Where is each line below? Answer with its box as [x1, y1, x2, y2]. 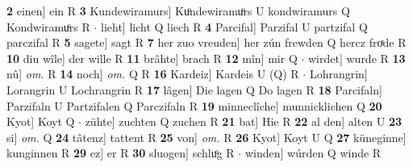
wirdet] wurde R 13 [308, 49, 406, 66]
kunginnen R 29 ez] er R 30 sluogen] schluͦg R [6, 144, 235, 161]
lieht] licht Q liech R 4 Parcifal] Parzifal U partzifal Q [101, 18, 368, 35]
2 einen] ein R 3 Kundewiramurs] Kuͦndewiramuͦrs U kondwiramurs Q [6, 2, 350, 19]
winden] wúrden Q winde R [244, 144, 382, 161]
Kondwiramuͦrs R [6, 18, 90, 35]
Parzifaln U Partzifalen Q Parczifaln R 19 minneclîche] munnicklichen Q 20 [6, 97, 382, 114]
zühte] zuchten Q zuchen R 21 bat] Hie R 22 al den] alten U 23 [85, 113, 403, 130]
